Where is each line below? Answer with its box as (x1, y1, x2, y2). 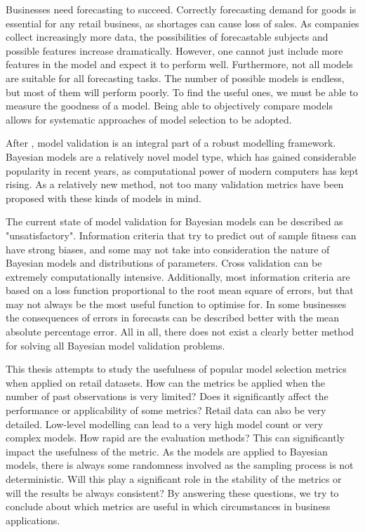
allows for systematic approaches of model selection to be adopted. (6, 112, 292, 126)
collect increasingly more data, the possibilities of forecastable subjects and (6, 29, 328, 44)
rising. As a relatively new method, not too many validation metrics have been (6, 177, 344, 192)
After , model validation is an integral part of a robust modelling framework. (6, 135, 336, 150)
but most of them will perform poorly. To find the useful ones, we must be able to (6, 84, 359, 99)
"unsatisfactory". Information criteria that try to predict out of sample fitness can (6, 227, 357, 242)
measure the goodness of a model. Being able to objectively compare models (6, 98, 333, 113)
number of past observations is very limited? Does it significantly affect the (6, 389, 328, 404)
